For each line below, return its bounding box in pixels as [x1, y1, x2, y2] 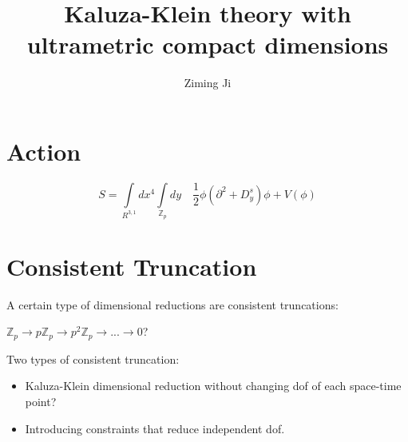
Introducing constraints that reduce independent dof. [25, 420, 285, 436]
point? [25, 392, 57, 409]
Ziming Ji [184, 74, 232, 91]
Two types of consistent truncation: [6, 350, 180, 367]
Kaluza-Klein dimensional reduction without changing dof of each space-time [25, 377, 402, 394]
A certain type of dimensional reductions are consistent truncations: [6, 296, 339, 313]
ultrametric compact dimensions [26, 28, 389, 61]
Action [6, 134, 81, 167]
